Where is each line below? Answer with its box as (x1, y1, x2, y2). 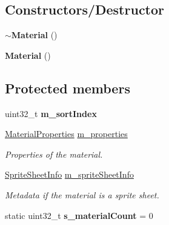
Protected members (5, 78, 130, 97)
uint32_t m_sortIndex (5, 107, 97, 119)
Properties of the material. (5, 147, 103, 160)
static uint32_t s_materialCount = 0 (5, 209, 153, 221)
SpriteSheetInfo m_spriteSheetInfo (5, 168, 134, 181)
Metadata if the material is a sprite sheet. (5, 188, 159, 201)
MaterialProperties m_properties (5, 127, 128, 140)
